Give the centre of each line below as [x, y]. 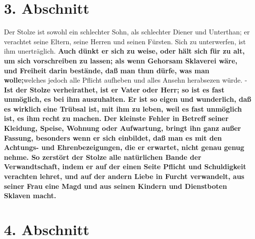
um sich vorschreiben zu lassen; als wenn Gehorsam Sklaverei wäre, [121, 60]
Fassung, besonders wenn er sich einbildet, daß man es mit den [113, 137]
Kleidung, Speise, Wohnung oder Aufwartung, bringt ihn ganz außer [123, 128]
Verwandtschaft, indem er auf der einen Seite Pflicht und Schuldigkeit [125, 166]
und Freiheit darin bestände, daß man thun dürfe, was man [107, 70]
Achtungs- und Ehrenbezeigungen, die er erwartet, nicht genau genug [124, 147]
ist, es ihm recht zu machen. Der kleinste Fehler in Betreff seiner [116, 118]
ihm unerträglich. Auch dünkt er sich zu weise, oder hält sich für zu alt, [124, 51]
